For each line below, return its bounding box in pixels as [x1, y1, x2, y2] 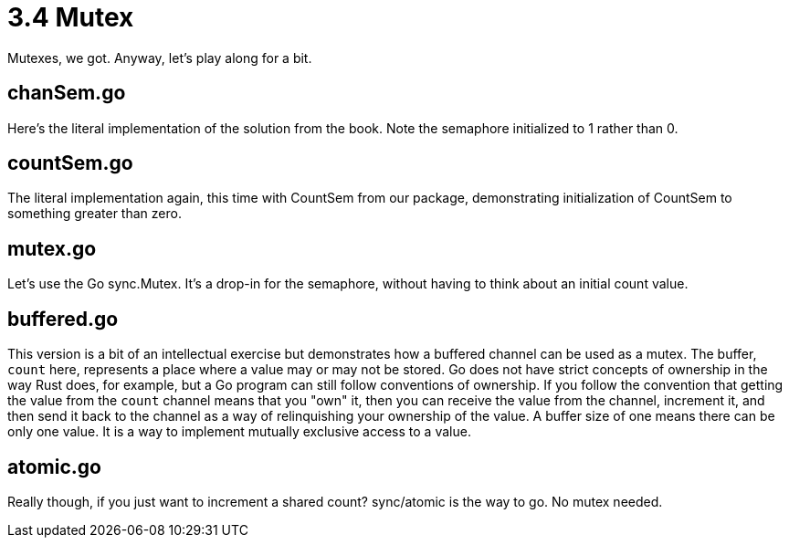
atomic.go [7, 455, 101, 478]
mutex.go [7, 236, 97, 260]
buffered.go [7, 307, 119, 330]
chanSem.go [7, 81, 126, 105]
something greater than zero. [7, 205, 182, 222]
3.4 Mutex [7, 2, 134, 33]
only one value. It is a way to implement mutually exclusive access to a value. [7, 424, 471, 440]
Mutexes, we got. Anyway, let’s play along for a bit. [7, 49, 312, 66]
